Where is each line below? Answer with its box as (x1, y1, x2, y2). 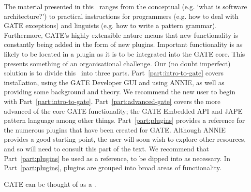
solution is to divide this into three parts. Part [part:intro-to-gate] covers (4, 68, 223, 78)
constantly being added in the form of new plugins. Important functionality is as (4, 39, 243, 49)
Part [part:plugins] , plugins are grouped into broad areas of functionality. (4, 162, 221, 173)
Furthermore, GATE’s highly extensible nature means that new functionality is (4, 30, 238, 40)
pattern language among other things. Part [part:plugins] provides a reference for (4, 115, 245, 125)
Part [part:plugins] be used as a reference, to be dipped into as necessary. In (4, 153, 230, 163)
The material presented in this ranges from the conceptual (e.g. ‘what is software (4, 1, 247, 11)
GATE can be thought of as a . (4, 178, 96, 189)
